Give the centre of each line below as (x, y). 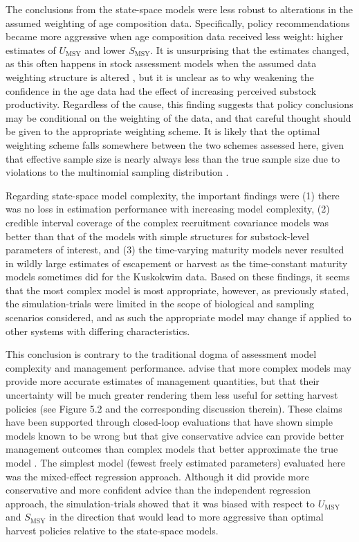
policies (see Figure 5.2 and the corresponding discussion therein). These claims (174, 408)
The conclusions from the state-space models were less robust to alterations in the (179, 9)
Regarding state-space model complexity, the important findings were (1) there (173, 195)
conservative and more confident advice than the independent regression (158, 490)
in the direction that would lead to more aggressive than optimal (186, 517)
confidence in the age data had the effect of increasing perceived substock (161, 90)
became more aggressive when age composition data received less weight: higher (175, 36)
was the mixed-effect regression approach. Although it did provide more (157, 476)
